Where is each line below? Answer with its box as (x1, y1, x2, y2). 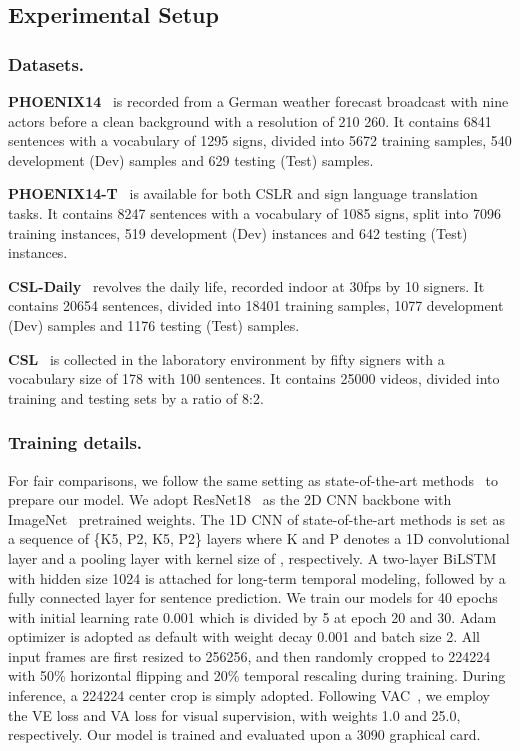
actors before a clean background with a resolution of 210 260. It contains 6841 (8, 110, 492, 131)
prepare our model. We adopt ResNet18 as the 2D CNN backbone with (8, 489, 452, 510)
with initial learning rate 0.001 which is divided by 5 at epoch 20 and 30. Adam (8, 606, 497, 627)
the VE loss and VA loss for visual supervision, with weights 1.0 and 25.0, (8, 704, 461, 725)
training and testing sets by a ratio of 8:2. (8, 387, 264, 408)
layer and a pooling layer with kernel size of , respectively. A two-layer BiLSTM (8, 547, 497, 568)
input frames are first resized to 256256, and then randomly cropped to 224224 (8, 645, 491, 666)
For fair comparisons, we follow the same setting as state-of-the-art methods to (8, 469, 499, 490)
